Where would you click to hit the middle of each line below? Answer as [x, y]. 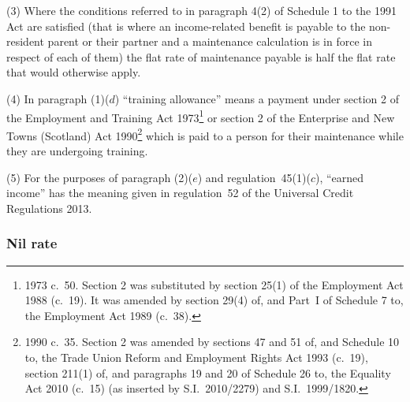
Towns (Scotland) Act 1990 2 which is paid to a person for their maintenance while [205, 134]
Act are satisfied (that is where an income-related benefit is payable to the [186, 26]
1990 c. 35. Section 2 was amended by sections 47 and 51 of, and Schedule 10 [212, 342]
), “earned [340, 177]
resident [25, 41]
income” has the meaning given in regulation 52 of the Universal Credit [180, 193]
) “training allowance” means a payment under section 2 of [257, 98]
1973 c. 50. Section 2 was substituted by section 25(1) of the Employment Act [214, 284]
